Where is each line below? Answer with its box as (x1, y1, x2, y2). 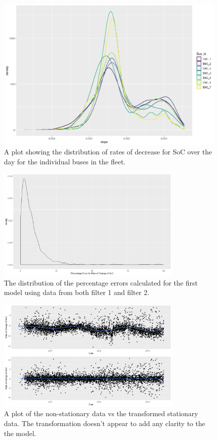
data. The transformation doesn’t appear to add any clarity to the (4, 418, 205, 429)
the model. (4, 428, 36, 438)
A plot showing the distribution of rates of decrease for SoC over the (4, 147, 212, 157)
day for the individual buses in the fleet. (4, 156, 126, 166)
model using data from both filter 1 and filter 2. (4, 287, 150, 297)
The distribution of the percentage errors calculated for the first (4, 277, 198, 288)
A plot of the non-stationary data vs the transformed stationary (4, 408, 198, 419)
